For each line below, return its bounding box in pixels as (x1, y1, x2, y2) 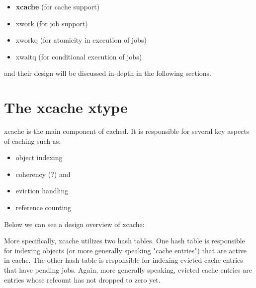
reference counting (15, 202, 72, 213)
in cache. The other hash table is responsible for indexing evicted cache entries (4, 255, 243, 265)
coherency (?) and (15, 169, 71, 179)
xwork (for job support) (15, 18, 88, 28)
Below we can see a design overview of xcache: (4, 219, 145, 229)
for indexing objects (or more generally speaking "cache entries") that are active (4, 245, 247, 255)
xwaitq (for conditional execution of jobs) (15, 51, 142, 61)
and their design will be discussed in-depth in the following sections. (4, 68, 212, 78)
